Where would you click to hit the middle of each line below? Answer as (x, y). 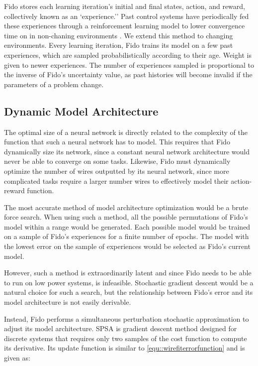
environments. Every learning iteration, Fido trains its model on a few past (119, 45)
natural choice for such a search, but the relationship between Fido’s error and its (129, 292)
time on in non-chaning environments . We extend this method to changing (119, 35)
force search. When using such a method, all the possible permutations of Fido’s (126, 217)
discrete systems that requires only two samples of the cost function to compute (126, 338)
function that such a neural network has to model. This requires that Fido (117, 142)
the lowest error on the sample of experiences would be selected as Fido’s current (127, 246)
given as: (17, 358)
